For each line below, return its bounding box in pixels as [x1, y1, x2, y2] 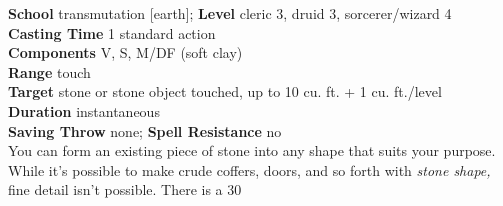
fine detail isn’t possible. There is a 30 [8, 179, 242, 200]
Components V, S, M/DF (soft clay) [8, 42, 243, 63]
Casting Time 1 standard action [8, 22, 216, 43]
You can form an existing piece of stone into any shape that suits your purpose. [8, 140, 496, 161]
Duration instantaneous [8, 100, 160, 121]
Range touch [8, 61, 91, 82]
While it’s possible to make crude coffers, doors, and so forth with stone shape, [8, 159, 491, 180]
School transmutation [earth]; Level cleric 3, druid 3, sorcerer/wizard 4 [8, 3, 452, 23]
